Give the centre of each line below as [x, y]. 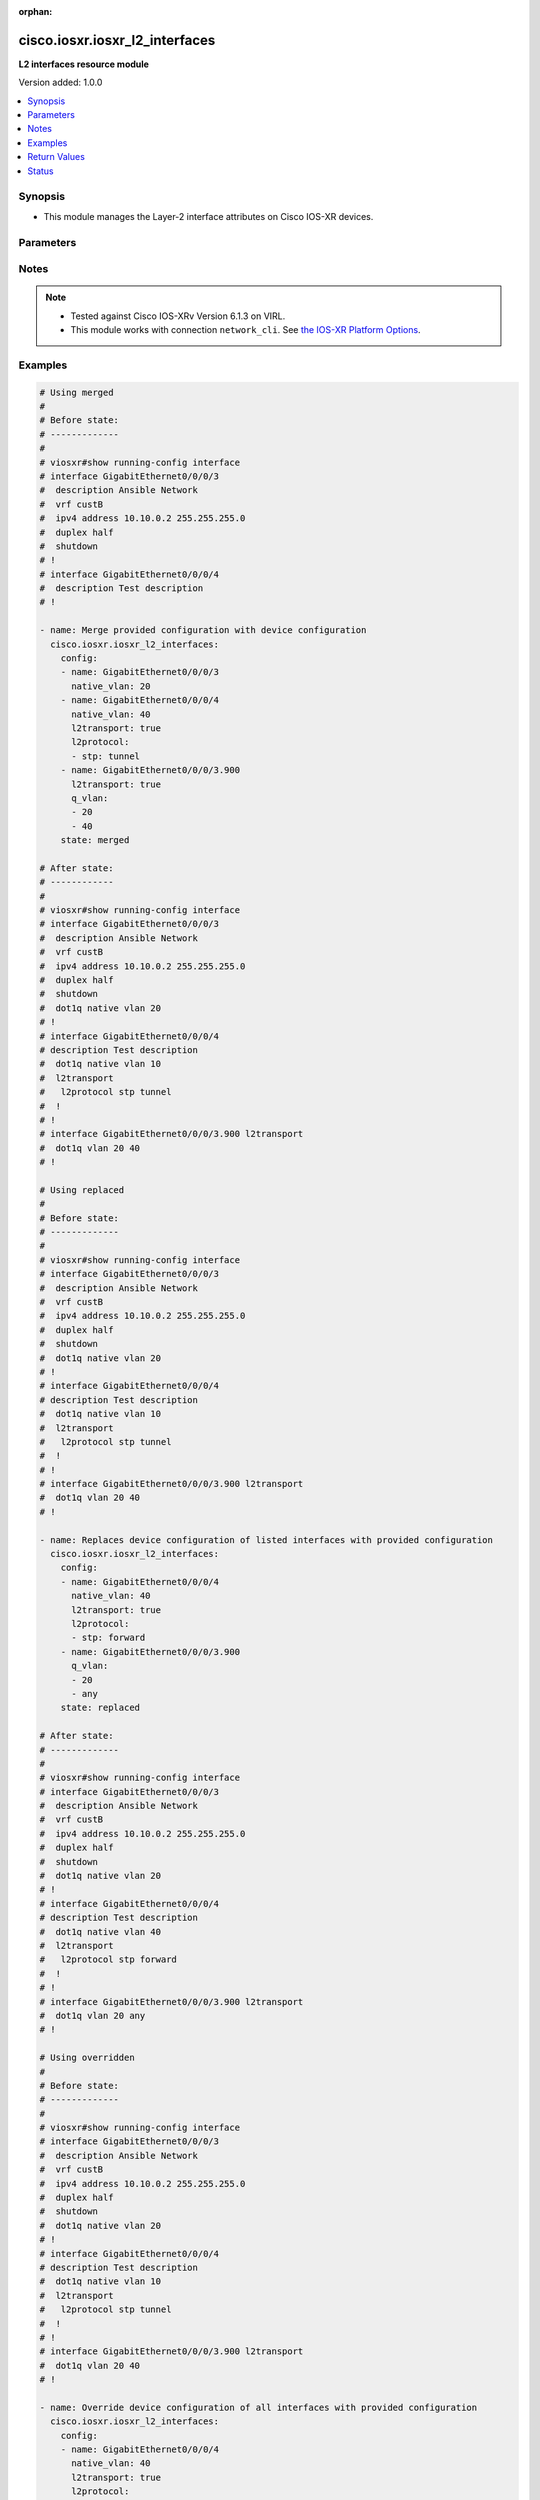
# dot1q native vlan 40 [100, 1931]
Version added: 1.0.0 [60, 82]
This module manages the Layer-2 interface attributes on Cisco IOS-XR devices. [208, 216]
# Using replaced [82, 1189]
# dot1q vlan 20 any [92, 2015]
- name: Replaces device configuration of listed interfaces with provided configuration [266, 1539]
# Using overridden [87, 2058]
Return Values [56, 157]
